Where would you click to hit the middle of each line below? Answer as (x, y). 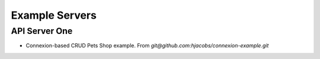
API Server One (42, 31)
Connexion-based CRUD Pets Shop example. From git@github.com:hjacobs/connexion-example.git (147, 46)
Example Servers (54, 15)
